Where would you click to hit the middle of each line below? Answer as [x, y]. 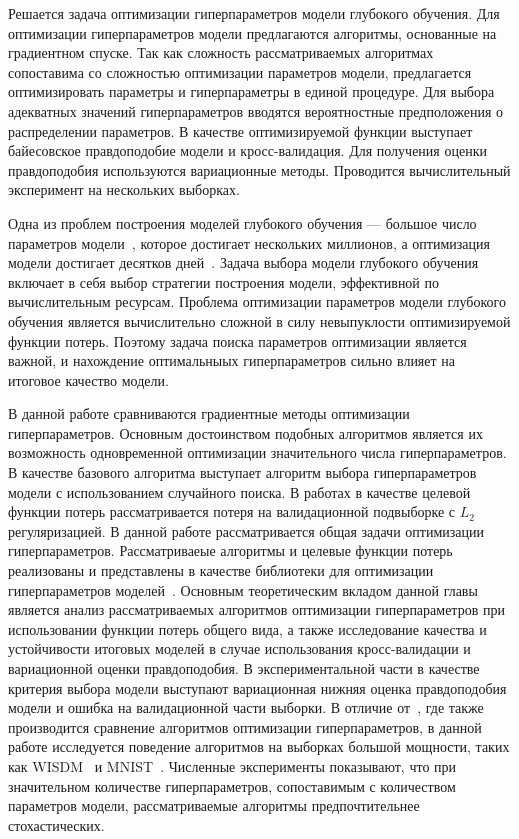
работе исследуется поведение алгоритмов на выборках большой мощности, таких [259, 746]
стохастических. [56, 824]
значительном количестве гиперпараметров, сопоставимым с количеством [232, 785]
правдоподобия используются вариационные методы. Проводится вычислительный [259, 169]
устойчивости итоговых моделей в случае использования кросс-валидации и [239, 648]
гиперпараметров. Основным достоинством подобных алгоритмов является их [245, 432]
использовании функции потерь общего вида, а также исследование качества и [247, 628]
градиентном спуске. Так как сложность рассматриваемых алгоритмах [221, 52]
